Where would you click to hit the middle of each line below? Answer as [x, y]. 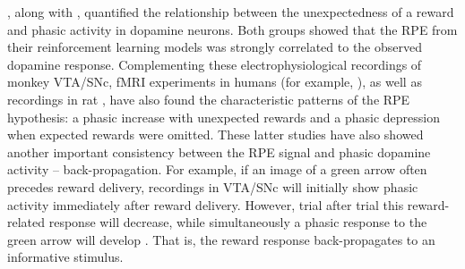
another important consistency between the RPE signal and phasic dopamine [219, 151]
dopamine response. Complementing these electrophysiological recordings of [215, 64]
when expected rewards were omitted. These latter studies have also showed [215, 134]
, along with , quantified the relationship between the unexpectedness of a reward [231, 12]
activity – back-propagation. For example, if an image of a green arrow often [217, 169]
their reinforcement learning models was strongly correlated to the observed [215, 47]
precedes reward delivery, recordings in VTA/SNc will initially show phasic [213, 186]
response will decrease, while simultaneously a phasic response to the [238, 222]
